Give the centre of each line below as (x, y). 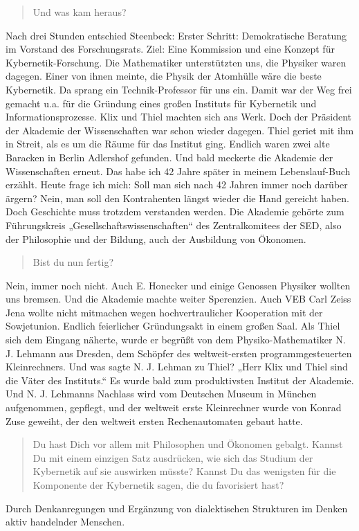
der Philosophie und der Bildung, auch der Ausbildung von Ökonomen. (156, 238)
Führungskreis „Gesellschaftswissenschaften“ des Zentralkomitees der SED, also (174, 225)
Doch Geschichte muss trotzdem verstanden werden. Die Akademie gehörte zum (175, 211)
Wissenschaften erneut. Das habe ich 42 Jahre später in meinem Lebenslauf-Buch (178, 171)
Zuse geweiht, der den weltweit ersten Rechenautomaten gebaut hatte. (154, 421)
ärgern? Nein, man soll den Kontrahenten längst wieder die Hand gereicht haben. (177, 198)
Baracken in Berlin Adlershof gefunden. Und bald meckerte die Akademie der (169, 157)
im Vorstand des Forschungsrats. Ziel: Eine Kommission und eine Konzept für (170, 49)
